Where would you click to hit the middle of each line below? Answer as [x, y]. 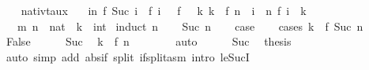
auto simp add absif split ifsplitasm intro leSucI [128, 56]
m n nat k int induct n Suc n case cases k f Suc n [190, 26]
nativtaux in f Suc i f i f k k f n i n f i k [164, 10]
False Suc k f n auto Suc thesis [149, 41]
